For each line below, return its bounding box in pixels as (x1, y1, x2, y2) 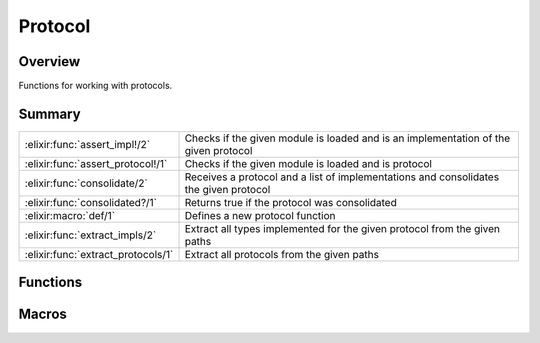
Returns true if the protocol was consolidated (184, 195, 397, 209)
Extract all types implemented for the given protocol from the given (184, 221, 500, 235)
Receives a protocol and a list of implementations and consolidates (184, 170, 500, 184)
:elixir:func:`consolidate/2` (24, 176, 149, 190)
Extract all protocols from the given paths (184, 247, 380, 261)
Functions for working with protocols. (18, 80, 173, 92)
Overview (18, 53, 81, 70)
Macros (18, 306, 67, 323)
